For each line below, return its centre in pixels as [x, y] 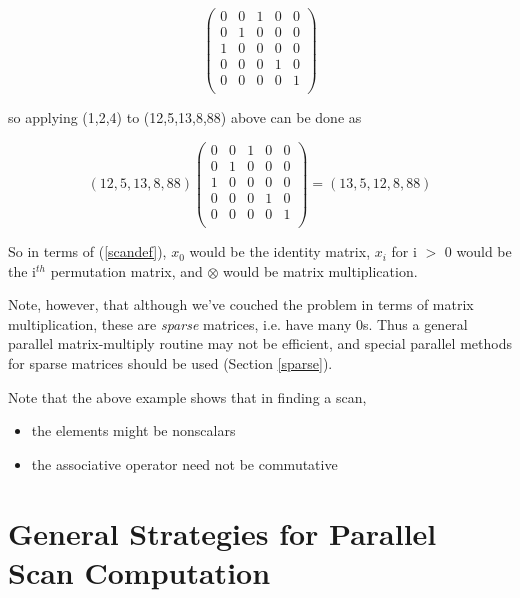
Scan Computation [139, 571]
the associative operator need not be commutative [184, 463]
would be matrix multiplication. [320, 270]
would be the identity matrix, [280, 251]
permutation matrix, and [126, 270]
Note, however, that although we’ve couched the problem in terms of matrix [241, 304]
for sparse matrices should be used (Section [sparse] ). [170, 363]
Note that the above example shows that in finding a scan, [187, 396]
